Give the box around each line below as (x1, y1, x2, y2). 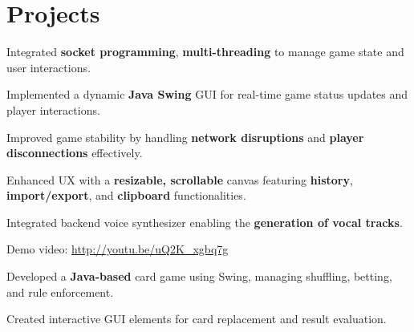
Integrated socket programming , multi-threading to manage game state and (6, 43, 404, 60)
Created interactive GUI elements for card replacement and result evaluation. (6, 310, 387, 327)
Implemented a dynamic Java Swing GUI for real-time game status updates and (6, 86, 408, 103)
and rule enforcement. (6, 283, 114, 300)
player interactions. (6, 101, 100, 118)
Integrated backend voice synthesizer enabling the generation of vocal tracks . (6, 213, 403, 230)
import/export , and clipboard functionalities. (6, 187, 246, 204)
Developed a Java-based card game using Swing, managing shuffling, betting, (6, 268, 392, 285)
